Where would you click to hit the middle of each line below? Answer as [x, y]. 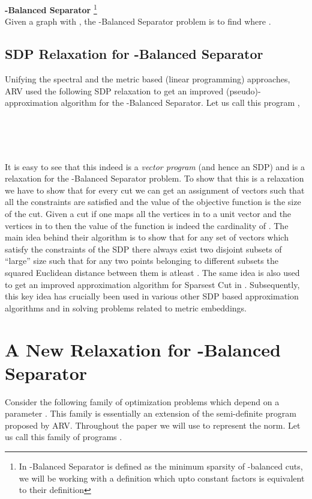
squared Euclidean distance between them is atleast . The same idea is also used [152, 272]
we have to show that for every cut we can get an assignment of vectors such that [155, 190]
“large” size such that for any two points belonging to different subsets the [142, 261]
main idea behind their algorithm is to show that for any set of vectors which [147, 237]
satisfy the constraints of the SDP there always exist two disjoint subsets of [143, 249]
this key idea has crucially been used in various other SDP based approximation [152, 296]
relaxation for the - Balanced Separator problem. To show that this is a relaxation [154, 178]
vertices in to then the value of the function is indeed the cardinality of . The [147, 225]
